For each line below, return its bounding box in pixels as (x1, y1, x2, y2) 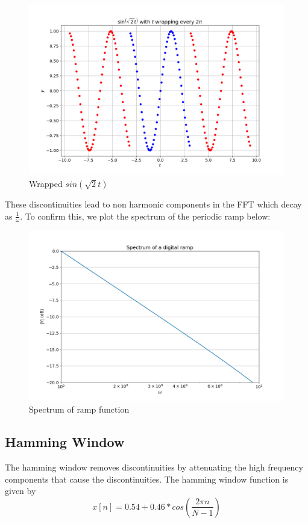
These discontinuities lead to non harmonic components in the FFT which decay (5, 197, 302, 210)
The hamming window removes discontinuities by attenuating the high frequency (5, 461, 303, 474)
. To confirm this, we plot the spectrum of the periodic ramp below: (20, 209, 271, 222)
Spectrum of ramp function (29, 403, 130, 416)
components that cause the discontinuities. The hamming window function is (5, 472, 289, 485)
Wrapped (29, 177, 63, 189)
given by (5, 484, 36, 497)
